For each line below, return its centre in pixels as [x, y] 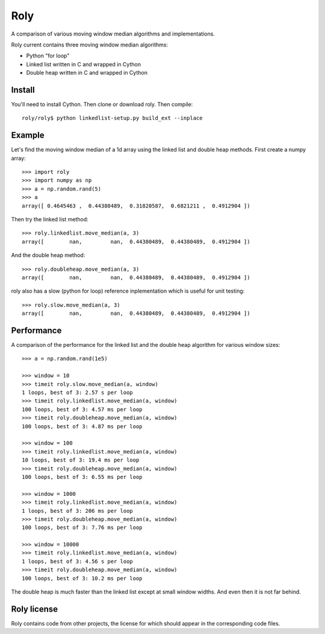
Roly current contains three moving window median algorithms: [90, 45]
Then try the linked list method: [50, 220]
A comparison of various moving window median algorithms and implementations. [113, 34]
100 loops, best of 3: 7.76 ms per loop [82, 528]
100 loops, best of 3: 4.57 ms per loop [82, 409]
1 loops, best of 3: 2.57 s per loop [78, 393]
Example [28, 135]
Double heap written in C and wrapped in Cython [87, 73]
